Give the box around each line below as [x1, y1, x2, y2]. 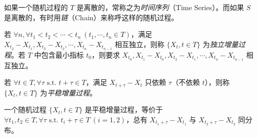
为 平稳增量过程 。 [40, 87, 97, 98]
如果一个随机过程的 [4, 2, 68, 12]
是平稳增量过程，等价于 [84, 104, 163, 115]
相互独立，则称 [114, 38, 164, 49]
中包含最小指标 [34, 49, 84, 60]
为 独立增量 [202, 38, 238, 49]
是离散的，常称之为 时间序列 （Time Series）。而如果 [76, 2, 244, 12]
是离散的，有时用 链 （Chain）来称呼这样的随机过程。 [4, 12, 179, 22]
